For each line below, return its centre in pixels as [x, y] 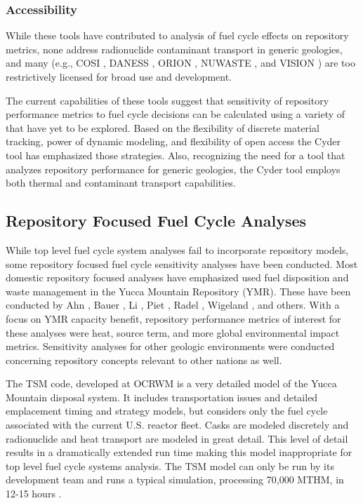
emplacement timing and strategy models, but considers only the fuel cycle [167, 411]
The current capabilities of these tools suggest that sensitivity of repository [167, 100]
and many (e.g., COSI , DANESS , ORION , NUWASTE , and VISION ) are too [180, 63]
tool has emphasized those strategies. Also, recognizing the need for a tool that [176, 155]
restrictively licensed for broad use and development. [119, 76]
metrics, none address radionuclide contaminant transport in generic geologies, [174, 49]
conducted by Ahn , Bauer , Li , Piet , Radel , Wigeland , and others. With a [173, 305]
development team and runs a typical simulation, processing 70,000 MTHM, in [175, 479]
